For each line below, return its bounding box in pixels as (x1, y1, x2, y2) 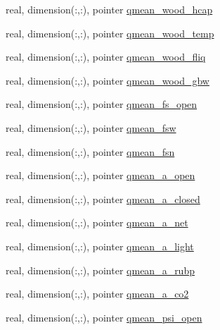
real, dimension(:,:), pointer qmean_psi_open (6, 310, 202, 324)
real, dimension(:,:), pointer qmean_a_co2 (6, 286, 189, 301)
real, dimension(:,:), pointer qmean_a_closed (6, 191, 200, 206)
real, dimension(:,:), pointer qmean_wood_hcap (6, 2, 213, 16)
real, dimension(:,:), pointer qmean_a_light (6, 238, 194, 253)
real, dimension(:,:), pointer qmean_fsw (6, 120, 176, 135)
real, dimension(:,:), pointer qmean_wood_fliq (6, 49, 206, 64)
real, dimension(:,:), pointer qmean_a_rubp (6, 262, 195, 277)
